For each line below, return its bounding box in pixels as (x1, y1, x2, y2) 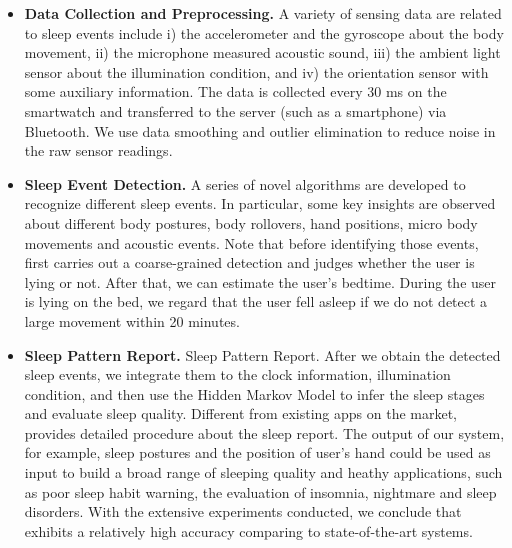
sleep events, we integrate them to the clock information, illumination (24, 364, 451, 385)
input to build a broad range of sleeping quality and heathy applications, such (24, 462, 503, 483)
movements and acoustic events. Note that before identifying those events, (24, 232, 479, 253)
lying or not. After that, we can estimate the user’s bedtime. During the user (24, 271, 497, 292)
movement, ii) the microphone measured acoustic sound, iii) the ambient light (24, 42, 501, 63)
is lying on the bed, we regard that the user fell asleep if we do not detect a (24, 291, 488, 312)
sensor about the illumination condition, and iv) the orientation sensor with (24, 61, 489, 82)
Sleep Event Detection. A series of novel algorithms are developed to (24, 173, 466, 194)
